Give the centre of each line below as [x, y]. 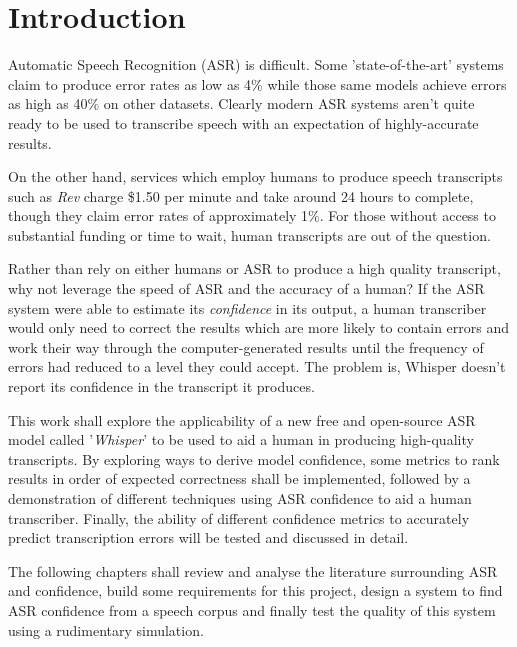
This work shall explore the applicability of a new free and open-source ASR [242, 419]
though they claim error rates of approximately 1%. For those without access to [252, 215]
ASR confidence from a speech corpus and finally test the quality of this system [252, 609]
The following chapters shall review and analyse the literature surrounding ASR [253, 570]
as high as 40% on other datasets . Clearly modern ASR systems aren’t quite [241, 103]
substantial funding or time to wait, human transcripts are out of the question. [249, 234]
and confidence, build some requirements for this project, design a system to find [255, 590]
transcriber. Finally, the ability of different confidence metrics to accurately [239, 517]
